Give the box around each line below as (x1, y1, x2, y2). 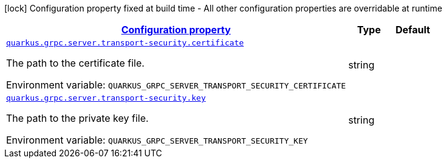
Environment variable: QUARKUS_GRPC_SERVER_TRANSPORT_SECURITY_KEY (6, 134, 308, 146)
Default (395, 24, 431, 36)
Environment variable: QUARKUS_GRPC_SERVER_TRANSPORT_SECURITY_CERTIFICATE (6, 79, 346, 91)
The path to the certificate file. (6, 57, 145, 69)
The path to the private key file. (6, 112, 149, 124)
